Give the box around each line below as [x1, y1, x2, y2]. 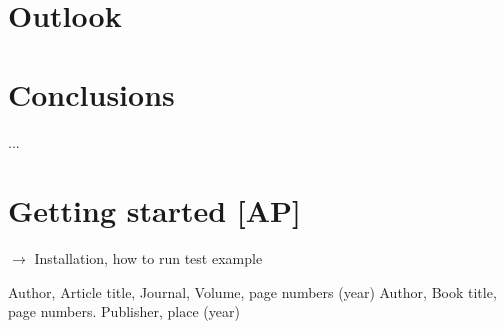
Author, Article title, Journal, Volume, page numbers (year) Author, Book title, [8, 281, 497, 302]
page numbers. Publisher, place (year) [8, 301, 240, 322]
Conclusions [8, 73, 175, 114]
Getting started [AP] [8, 190, 302, 231]
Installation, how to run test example [34, 248, 263, 269]
